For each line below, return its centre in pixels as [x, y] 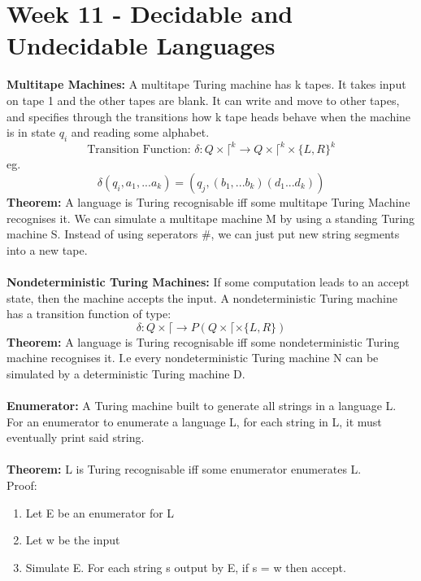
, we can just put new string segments [305, 234]
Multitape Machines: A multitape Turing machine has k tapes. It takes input [206, 84]
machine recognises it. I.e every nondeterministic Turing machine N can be [193, 358]
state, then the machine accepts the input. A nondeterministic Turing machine [202, 297]
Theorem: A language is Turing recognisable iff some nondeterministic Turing [203, 341]
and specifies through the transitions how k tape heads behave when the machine [209, 116]
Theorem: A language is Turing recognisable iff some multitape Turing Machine [208, 201]
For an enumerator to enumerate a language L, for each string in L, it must [194, 421]
